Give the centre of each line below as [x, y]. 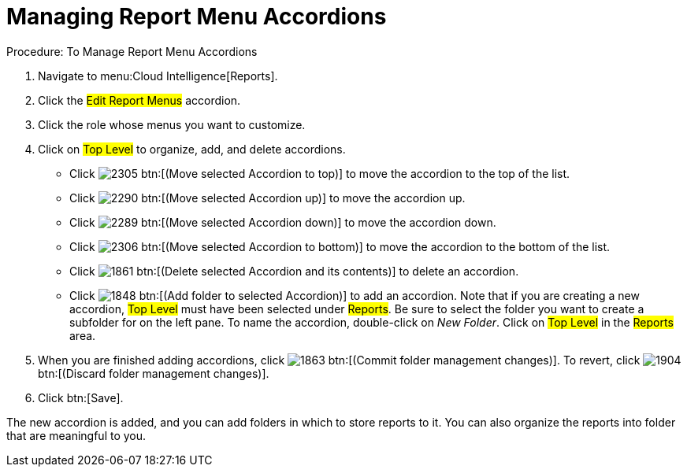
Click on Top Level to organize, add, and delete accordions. [192, 149]
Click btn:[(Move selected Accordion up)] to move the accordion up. [267, 198]
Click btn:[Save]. [81, 397]
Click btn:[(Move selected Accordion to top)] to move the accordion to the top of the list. [320, 173]
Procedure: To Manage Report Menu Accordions [132, 51]
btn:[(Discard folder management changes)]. [154, 373]
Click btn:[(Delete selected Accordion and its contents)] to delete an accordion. [294, 271]
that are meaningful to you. [76, 435]
